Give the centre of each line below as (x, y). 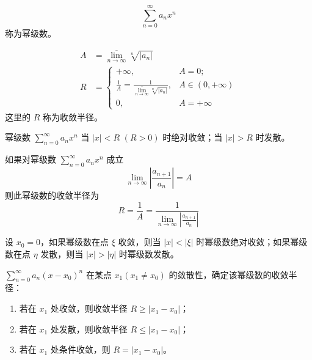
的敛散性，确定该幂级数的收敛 (229, 274)
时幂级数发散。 (149, 254)
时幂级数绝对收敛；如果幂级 (252, 242)
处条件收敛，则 (80, 349)
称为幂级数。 (31, 33)
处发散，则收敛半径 (89, 329)
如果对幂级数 (31, 159)
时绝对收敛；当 (193, 137)
